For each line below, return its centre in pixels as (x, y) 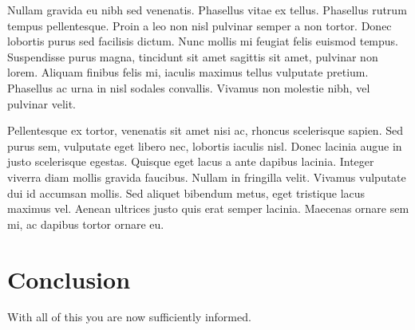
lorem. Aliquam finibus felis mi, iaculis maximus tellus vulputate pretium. (188, 72)
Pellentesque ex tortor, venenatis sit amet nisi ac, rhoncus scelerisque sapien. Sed (205, 130)
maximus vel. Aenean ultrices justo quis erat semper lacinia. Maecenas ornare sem (208, 208)
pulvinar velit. (42, 103)
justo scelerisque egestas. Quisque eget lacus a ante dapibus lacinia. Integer (191, 161)
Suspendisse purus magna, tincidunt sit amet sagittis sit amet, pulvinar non (193, 56)
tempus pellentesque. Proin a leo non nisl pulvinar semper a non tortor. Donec (200, 25)
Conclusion (69, 279)
